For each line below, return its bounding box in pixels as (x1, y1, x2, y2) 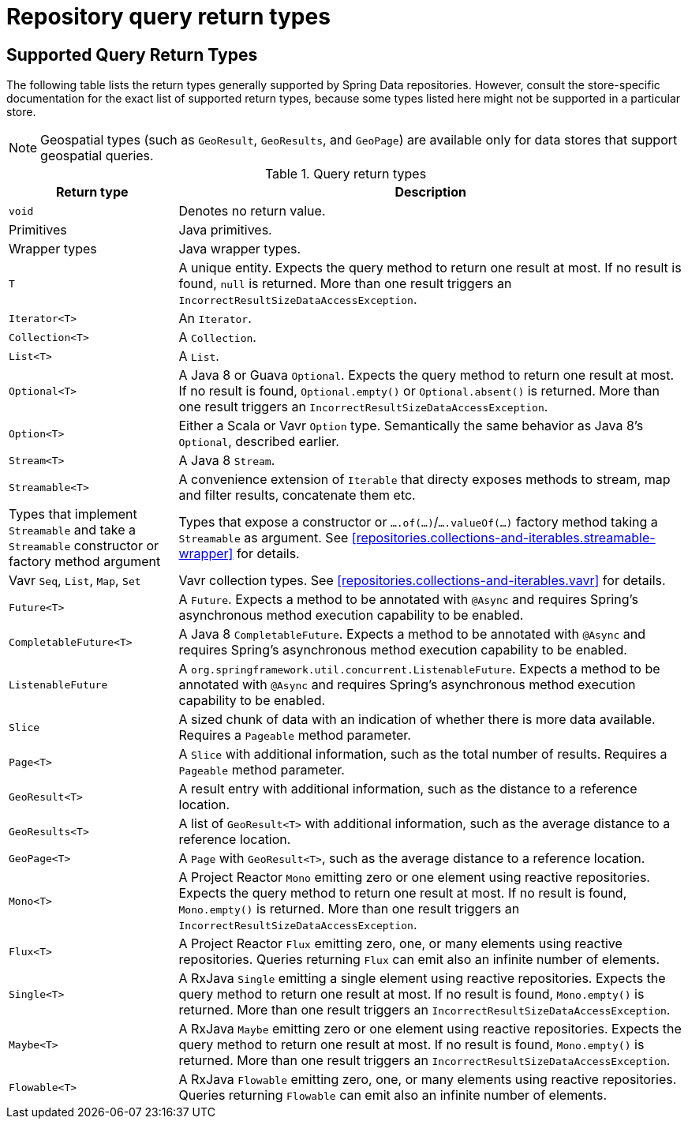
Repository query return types (6, 3, 331, 30)
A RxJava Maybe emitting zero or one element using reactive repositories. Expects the (178, 1021, 682, 1037)
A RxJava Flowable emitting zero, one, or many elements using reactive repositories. (178, 1071, 677, 1088)
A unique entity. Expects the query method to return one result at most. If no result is (178, 260, 682, 276)
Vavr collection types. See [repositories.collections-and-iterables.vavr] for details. (178, 572, 666, 589)
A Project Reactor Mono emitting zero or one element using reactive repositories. (178, 869, 650, 886)
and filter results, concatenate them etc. (178, 487, 416, 504)
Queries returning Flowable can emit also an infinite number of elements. (178, 1087, 608, 1104)
